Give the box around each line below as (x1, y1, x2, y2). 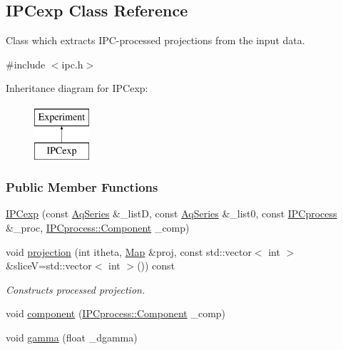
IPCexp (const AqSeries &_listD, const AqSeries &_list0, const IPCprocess (6, 206, 337, 221)
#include (6, 56, 46, 71)
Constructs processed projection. (6, 282, 145, 297)
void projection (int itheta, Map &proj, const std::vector (6, 244, 252, 259)
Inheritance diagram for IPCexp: (6, 81, 148, 96)
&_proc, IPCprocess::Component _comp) (6, 220, 190, 235)
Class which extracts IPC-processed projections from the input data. (6, 33, 305, 48)
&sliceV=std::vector (6, 258, 92, 273)
